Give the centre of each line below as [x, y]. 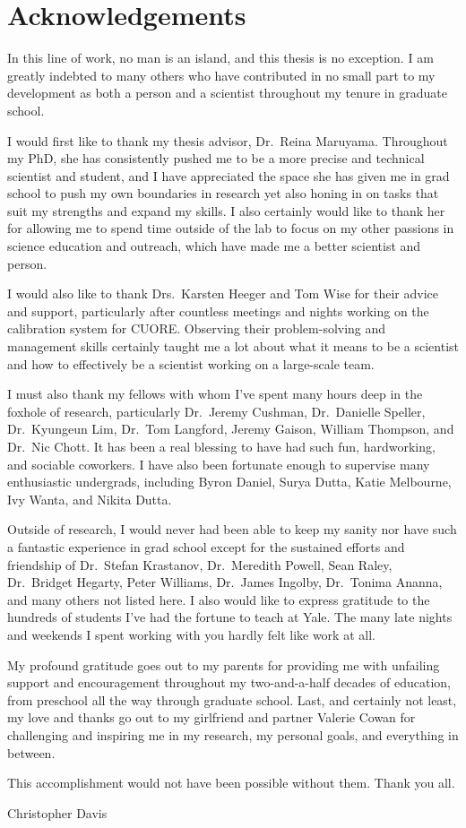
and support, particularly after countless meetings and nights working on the [218, 310]
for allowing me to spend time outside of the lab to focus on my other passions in [231, 228]
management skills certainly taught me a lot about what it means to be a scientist [233, 346]
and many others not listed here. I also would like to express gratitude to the [219, 599]
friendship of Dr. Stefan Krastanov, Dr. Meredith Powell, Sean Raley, [200, 564]
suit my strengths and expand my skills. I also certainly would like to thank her [226, 210]
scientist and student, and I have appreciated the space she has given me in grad [229, 175]
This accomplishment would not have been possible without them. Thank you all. [231, 783]
